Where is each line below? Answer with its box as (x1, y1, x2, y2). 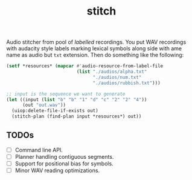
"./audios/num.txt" (92, 74, 142, 80)
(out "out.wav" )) (22, 102, 66, 108)
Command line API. (14, 146, 63, 153)
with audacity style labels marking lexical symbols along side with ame (6, 45, 182, 52)
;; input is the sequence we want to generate (6, 91, 126, 97)
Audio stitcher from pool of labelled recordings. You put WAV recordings (6, 38, 187, 46)
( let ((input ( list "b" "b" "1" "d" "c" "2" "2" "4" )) (6, 96, 147, 102)
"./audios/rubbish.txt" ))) (92, 80, 161, 86)
